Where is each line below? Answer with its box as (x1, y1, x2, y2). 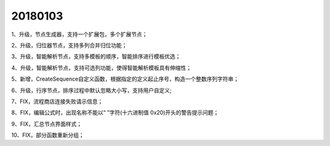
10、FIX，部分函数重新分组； (11, 131, 85, 139)
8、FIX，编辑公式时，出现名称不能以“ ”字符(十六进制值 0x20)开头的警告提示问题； (11, 109, 219, 116)
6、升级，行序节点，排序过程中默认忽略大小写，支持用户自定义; (11, 86, 172, 94)
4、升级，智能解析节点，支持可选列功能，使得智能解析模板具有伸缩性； (11, 64, 192, 71)
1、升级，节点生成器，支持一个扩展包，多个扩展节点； (11, 31, 148, 38)
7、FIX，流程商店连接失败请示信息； (11, 98, 103, 105)
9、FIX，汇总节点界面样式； (11, 120, 82, 128)
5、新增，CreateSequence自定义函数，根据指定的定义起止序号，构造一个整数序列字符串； (11, 75, 239, 82)
